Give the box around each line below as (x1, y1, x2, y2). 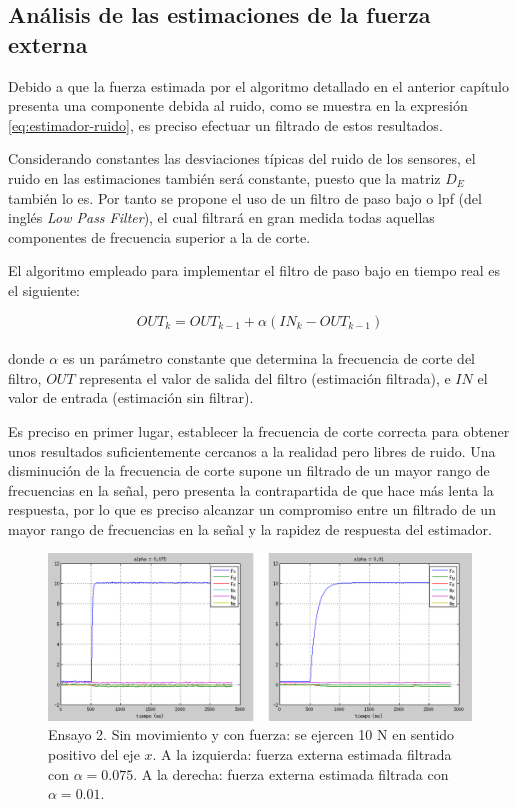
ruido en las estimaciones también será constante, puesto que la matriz (8, 167, 441, 188)
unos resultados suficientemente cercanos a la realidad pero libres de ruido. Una (8, 440, 496, 461)
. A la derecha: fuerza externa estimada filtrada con (133, 763, 449, 784)
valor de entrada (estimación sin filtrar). (8, 387, 254, 408)
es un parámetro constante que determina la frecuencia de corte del (62, 348, 476, 369)
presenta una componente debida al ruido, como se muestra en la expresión (8, 95, 468, 116)
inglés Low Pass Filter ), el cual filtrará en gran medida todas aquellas (8, 207, 435, 228)
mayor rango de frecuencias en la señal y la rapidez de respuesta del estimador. (8, 518, 492, 539)
